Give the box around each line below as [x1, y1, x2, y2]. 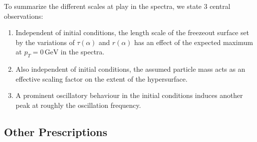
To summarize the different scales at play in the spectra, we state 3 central [4, 1, 230, 11]
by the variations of [15, 37, 75, 47]
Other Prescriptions [4, 124, 107, 139]
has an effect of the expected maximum [134, 37, 253, 47]
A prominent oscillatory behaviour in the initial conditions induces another [15, 90, 243, 100]
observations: [4, 10, 43, 21]
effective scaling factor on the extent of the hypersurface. [15, 73, 188, 84]
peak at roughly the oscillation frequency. [15, 99, 141, 110]
